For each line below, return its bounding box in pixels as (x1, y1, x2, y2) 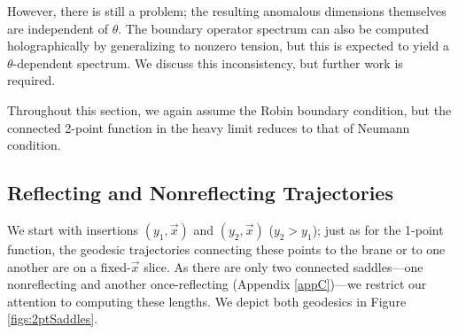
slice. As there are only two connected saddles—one (144, 257, 423, 276)
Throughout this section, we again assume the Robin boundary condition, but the (7, 100, 452, 119)
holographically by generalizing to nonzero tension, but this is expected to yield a (7, 36, 449, 55)
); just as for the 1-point (312, 220, 444, 238)
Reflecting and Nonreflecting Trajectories (7, 179, 393, 206)
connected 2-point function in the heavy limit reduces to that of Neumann (7, 118, 410, 136)
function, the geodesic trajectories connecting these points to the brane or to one (7, 239, 446, 258)
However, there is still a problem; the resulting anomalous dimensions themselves (7, 2, 446, 19)
